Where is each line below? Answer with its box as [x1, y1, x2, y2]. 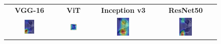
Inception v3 [101, 4, 146, 15]
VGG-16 [15, 4, 44, 15]
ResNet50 [168, 4, 203, 15]
